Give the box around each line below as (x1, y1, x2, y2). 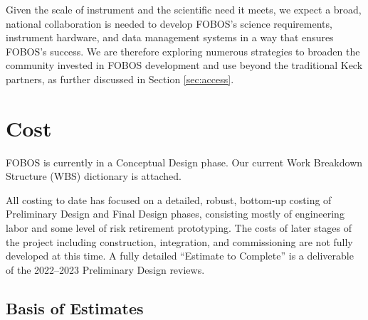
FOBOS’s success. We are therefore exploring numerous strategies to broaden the (6, 43, 360, 58)
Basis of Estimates (6, 297, 144, 319)
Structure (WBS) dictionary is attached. (6, 169, 182, 183)
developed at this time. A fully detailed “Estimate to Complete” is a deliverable (6, 248, 354, 263)
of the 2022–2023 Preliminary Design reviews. (6, 262, 205, 277)
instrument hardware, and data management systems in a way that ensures (6, 30, 334, 45)
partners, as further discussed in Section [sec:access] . (6, 71, 234, 86)
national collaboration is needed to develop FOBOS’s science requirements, (6, 16, 332, 31)
